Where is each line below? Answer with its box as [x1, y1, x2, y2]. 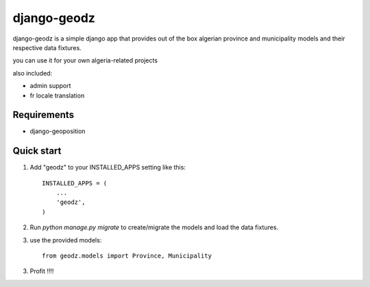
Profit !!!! [29, 267, 54, 275]
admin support [29, 82, 71, 90]
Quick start [12, 145, 62, 157]
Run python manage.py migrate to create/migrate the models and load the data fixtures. [29, 223, 279, 231]
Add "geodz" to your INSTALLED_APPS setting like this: [29, 163, 186, 172]
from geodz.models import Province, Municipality [42, 252, 212, 260]
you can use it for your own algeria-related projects [12, 56, 158, 65]
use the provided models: [29, 236, 102, 244]
